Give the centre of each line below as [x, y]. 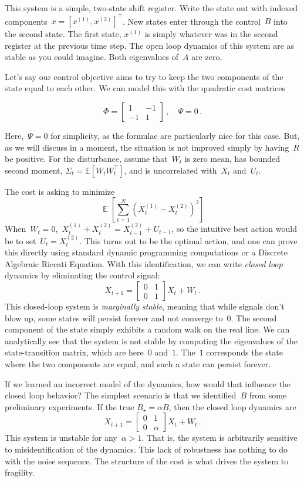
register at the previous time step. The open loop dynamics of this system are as [150, 45]
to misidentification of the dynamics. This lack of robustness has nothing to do [146, 449]
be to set [21, 240]
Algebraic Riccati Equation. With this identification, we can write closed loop [144, 263]
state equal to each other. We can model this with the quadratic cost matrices [145, 88]
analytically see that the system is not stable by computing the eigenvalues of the [151, 340]
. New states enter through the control [192, 21]
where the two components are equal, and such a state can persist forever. [138, 364]
